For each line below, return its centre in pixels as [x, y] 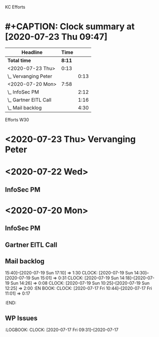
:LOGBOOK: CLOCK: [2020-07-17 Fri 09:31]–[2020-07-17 [62, 330]
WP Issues [21, 318]
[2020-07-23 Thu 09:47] [56, 37]
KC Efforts [15, 7]
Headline [32, 52]
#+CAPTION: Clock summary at [70, 27]
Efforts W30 [17, 120]
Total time [19, 60]
